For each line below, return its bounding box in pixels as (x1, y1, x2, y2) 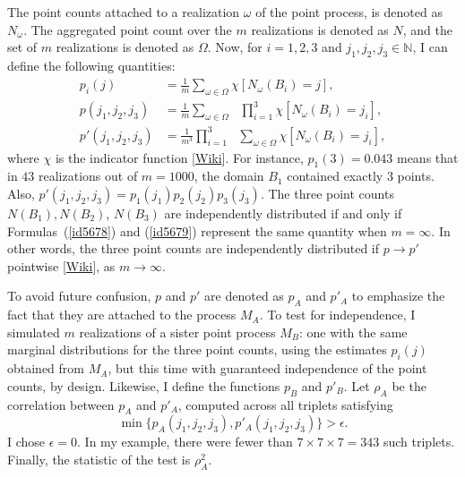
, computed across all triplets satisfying (177, 395, 393, 413)
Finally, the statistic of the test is (7, 449, 191, 468)
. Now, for (207, 38, 263, 56)
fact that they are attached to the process (7, 305, 237, 324)
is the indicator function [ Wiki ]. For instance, (55, 148, 304, 166)
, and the (402, 20, 453, 38)
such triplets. (383, 432, 455, 451)
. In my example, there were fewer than (77, 432, 293, 451)
